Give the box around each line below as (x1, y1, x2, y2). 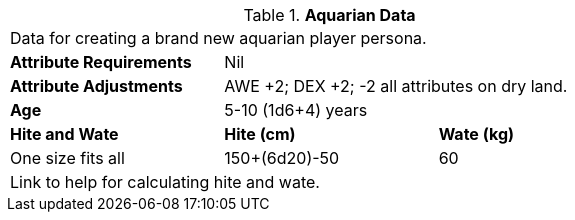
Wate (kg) (438, 124, 515, 144)
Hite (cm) (224, 124, 296, 144)
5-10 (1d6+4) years (224, 100, 368, 120)
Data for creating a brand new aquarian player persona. (10, 28, 427, 48)
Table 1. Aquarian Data (243, 5, 416, 25)
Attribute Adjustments (10, 76, 183, 96)
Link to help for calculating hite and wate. (10, 172, 320, 192)
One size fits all (10, 148, 125, 168)
